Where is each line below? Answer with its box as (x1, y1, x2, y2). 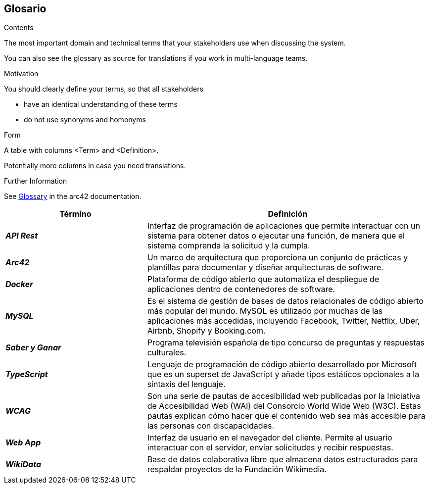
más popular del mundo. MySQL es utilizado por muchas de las (147, 306, 383, 316)
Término (59, 209, 92, 219)
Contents (4, 23, 34, 32)
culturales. (147, 347, 187, 358)
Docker (5, 279, 33, 290)
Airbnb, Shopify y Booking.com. (147, 326, 266, 336)
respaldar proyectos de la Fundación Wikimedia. (147, 464, 327, 475)
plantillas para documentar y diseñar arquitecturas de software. (147, 262, 383, 273)
